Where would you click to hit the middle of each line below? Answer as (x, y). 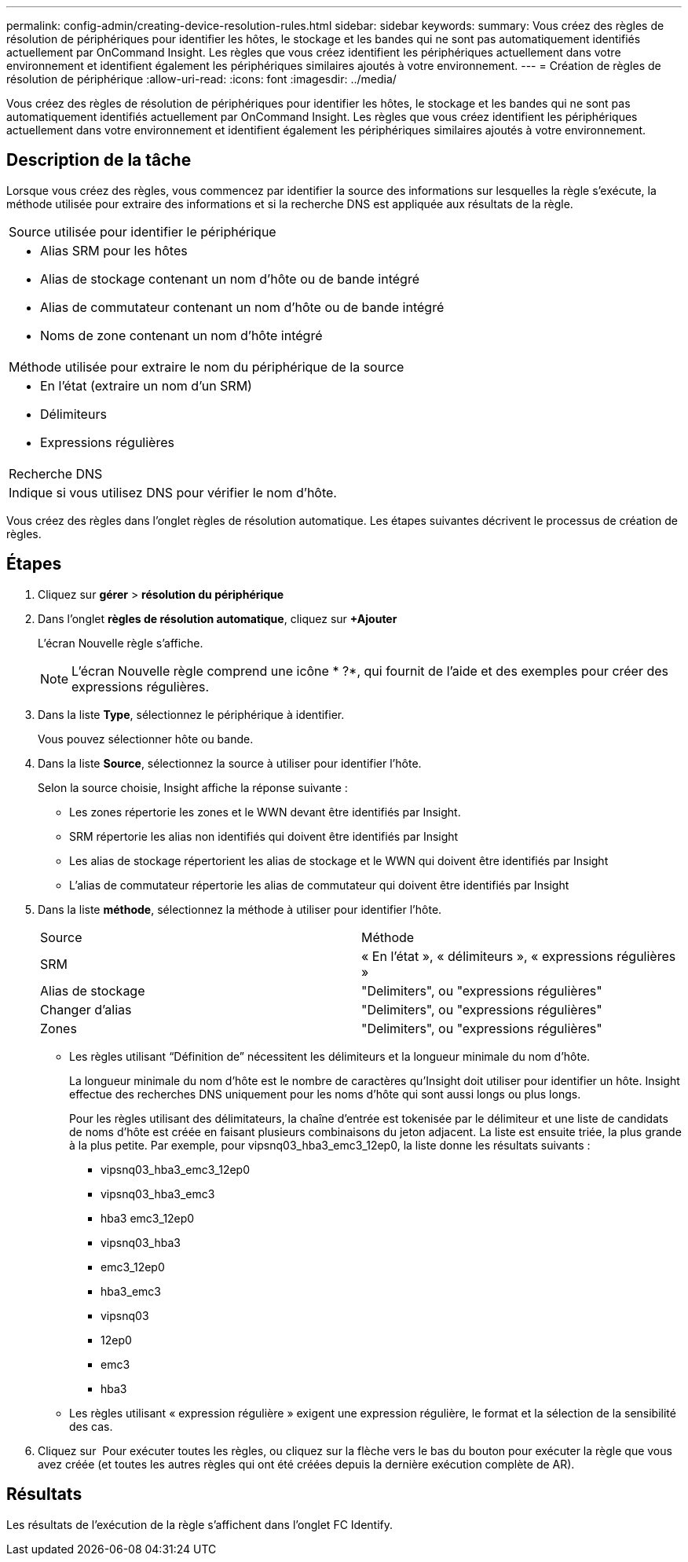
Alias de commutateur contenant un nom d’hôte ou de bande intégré (242, 307)
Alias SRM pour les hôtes (114, 250)
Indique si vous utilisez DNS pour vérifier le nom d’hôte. (173, 492)
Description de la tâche (99, 160)
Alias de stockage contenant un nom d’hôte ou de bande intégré (230, 279)
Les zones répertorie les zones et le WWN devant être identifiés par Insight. (265, 812)
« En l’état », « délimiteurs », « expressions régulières (519, 956)
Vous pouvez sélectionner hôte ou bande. (146, 739)
